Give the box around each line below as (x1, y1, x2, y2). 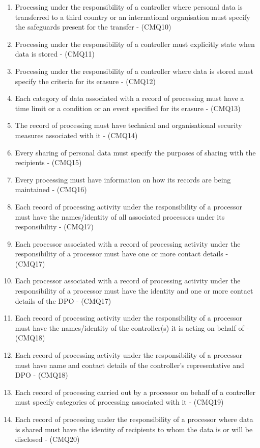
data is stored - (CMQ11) (15, 48, 95, 59)
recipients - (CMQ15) (15, 157, 82, 168)
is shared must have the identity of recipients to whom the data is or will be (15, 424, 253, 434)
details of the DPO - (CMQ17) (15, 295, 111, 306)
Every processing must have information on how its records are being (15, 174, 231, 185)
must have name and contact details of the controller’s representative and (15, 359, 244, 370)
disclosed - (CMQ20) (15, 434, 80, 444)
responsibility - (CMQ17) (15, 221, 94, 232)
